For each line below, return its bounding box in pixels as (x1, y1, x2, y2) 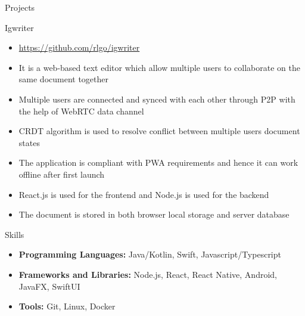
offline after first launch (18, 168, 105, 180)
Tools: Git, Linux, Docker (18, 300, 116, 312)
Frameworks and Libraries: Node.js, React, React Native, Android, (18, 268, 277, 280)
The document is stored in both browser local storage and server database (18, 208, 290, 221)
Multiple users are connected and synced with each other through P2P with (18, 92, 295, 105)
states (18, 136, 40, 148)
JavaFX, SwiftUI (18, 280, 80, 292)
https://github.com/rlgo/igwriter (18, 41, 140, 54)
